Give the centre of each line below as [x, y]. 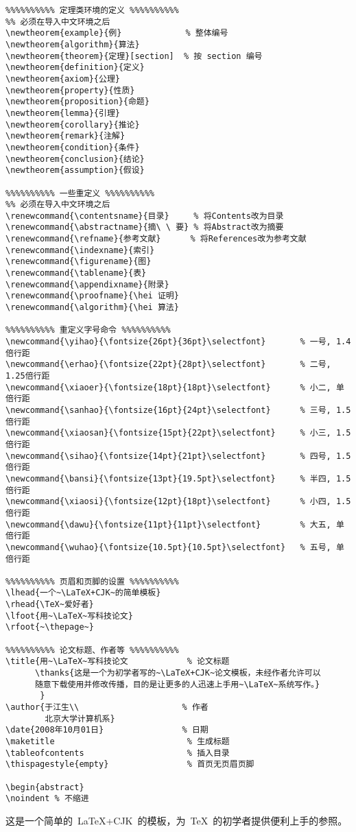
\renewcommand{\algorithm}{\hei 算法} [92, 308]
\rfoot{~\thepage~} [50, 627]
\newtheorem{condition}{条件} [73, 147]
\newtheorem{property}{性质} [70, 90]
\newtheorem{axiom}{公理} [63, 79]
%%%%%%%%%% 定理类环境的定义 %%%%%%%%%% [92, 10]
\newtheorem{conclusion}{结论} [75, 159]
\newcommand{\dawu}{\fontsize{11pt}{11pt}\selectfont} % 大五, [168, 524]
